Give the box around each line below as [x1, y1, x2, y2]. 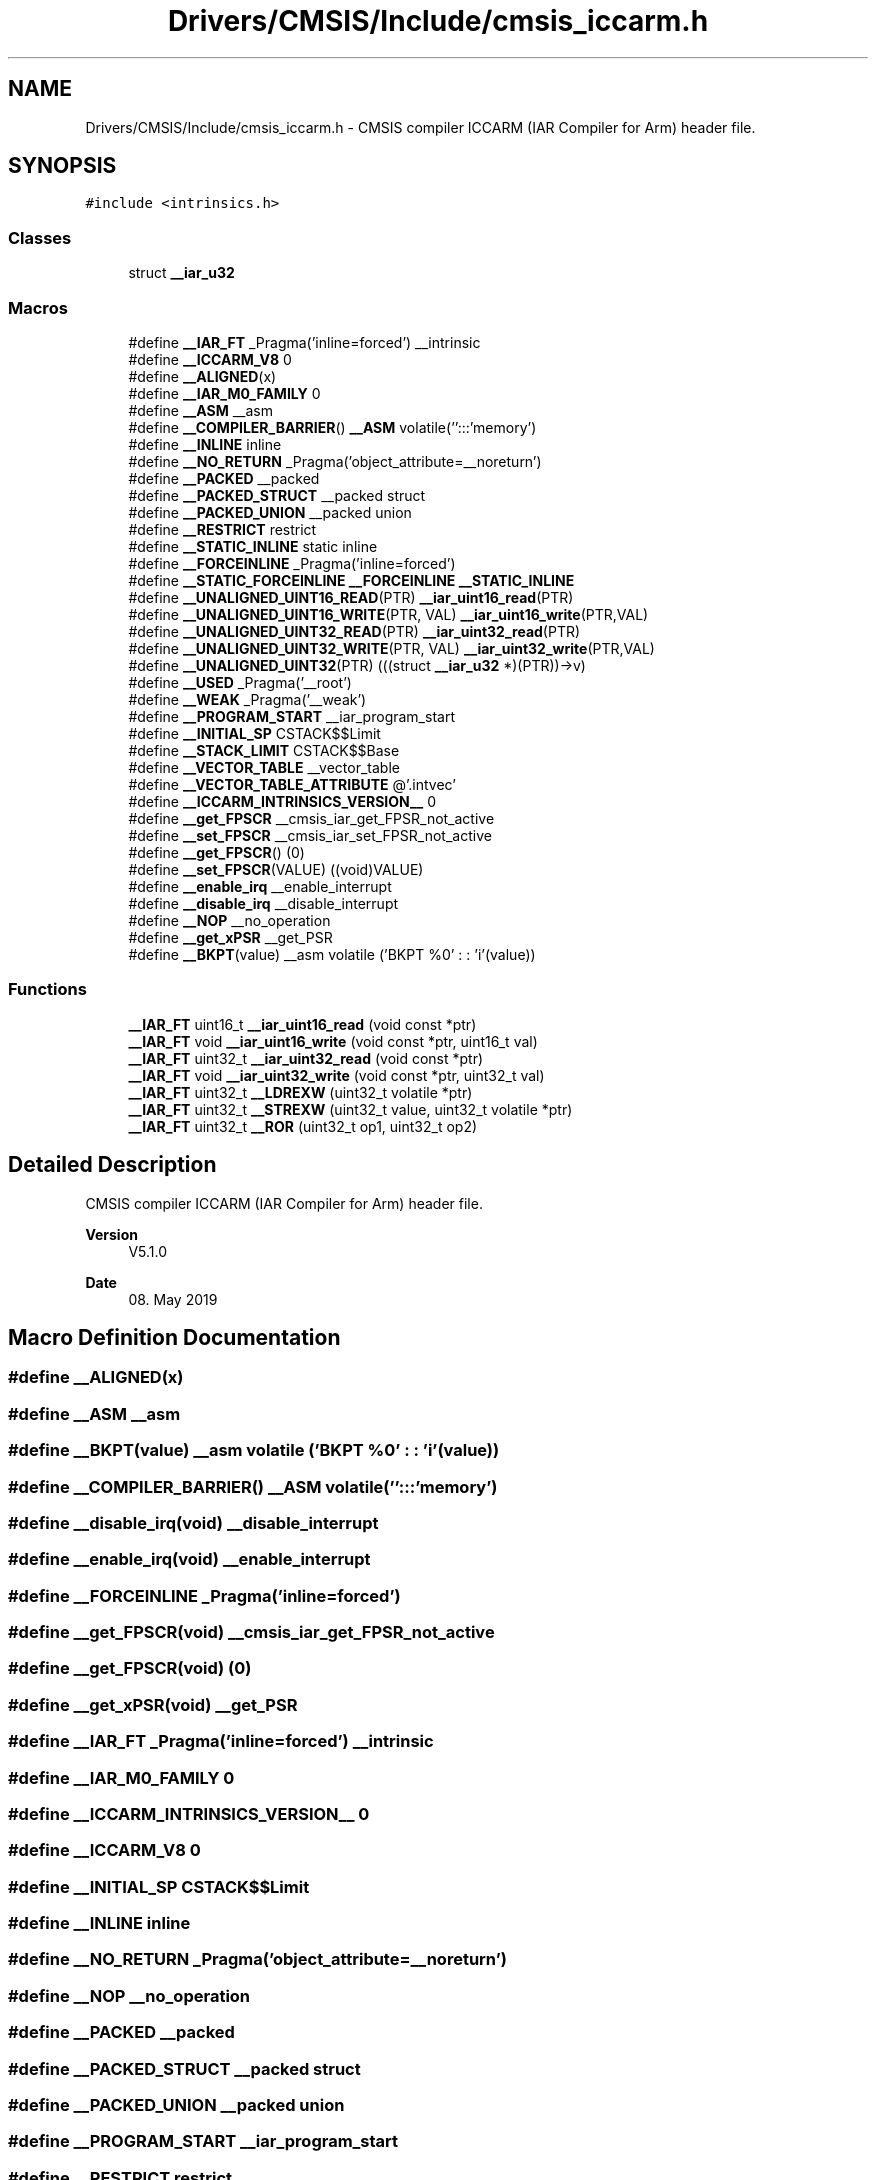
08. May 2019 [128, 1290, 218, 1308]
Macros [8, 297, 68, 318]
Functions [8, 979, 87, 1000]
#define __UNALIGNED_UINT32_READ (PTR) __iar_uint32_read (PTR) [128, 622, 581, 640]
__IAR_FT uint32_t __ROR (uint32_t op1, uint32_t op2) [128, 1117, 478, 1135]
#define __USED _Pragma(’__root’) [128, 673, 352, 691]
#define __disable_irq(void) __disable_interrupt [8, 1512, 379, 1533]
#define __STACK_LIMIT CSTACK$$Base [128, 741, 400, 759]
